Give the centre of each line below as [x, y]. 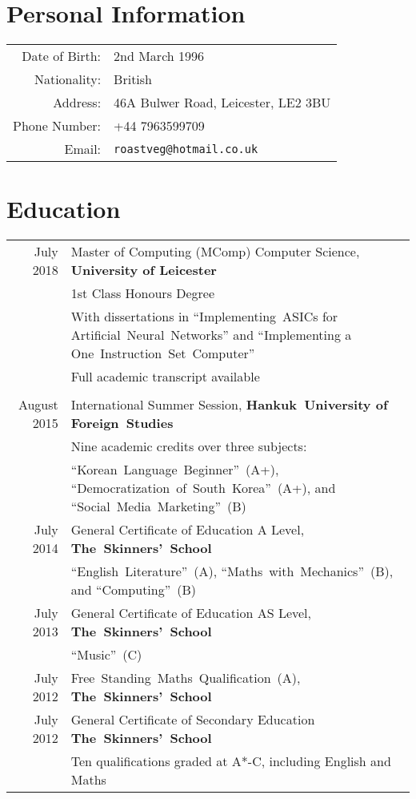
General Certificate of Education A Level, [188, 530]
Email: [83, 149]
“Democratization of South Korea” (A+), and [203, 488]
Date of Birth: [62, 56]
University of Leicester [144, 270]
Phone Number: [57, 126]
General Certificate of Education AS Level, [191, 613]
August [38, 405]
